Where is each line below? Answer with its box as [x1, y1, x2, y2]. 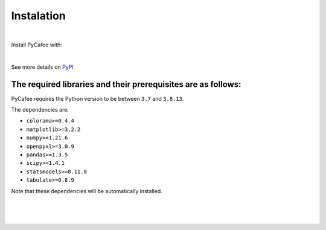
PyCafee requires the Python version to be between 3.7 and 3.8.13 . [11, 95, 184, 102]
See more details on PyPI [11, 63, 74, 71]
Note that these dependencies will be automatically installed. [11, 187, 162, 194]
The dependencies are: [11, 106, 69, 113]
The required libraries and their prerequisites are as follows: [11, 79, 241, 89]
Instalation [11, 9, 66, 22]
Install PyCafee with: [11, 41, 63, 48]
